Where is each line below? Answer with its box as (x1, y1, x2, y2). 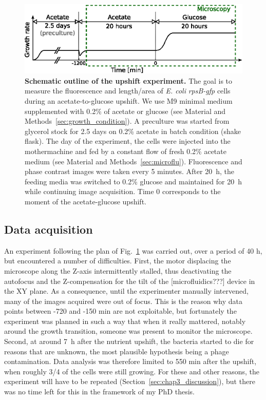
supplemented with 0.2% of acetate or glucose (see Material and (25, 105, 226, 116)
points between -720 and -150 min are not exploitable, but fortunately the (4, 306, 237, 316)
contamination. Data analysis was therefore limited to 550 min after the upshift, (4, 356, 257, 367)
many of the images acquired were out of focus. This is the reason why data (4, 295, 243, 306)
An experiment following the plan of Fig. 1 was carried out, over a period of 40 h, (4, 245, 262, 256)
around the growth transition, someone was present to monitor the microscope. (4, 326, 253, 336)
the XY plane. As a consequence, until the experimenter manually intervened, (4, 285, 249, 296)
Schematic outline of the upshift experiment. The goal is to (25, 75, 233, 86)
